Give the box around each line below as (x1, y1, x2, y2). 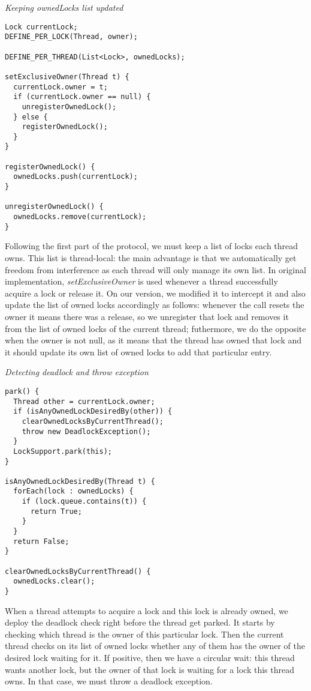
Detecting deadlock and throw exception (5, 366, 149, 378)
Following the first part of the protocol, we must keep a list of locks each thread (5, 240, 298, 252)
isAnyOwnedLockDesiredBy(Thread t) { (5, 477, 155, 486)
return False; (13, 537, 70, 546)
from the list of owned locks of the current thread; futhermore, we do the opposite (5, 322, 306, 334)
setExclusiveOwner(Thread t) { (5, 72, 129, 81)
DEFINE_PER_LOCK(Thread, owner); (5, 32, 138, 41)
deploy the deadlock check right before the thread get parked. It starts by (5, 616, 275, 629)
